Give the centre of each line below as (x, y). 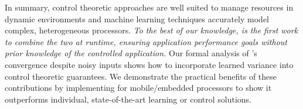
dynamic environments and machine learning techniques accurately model (137, 18)
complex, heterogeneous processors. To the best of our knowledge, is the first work (151, 30)
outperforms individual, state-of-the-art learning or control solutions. (128, 99)
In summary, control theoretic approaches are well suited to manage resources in (149, 7)
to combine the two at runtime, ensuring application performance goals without (146, 41)
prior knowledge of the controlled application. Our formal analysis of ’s (131, 53)
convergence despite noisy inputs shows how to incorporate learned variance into (149, 64)
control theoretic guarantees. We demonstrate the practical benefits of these (141, 76)
